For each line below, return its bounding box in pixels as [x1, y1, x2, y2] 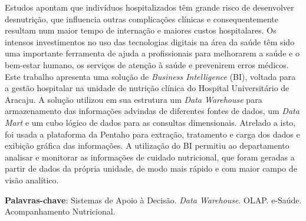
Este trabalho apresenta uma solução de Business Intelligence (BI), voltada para [5, 70, 296, 82]
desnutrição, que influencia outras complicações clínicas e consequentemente [5, 12, 278, 25]
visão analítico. [5, 173, 59, 186]
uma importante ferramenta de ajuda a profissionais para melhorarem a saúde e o [5, 47, 300, 59]
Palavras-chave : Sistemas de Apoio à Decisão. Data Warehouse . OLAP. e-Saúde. [5, 193, 302, 206]
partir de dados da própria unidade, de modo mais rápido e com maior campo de [5, 162, 297, 175]
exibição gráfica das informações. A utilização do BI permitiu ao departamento [5, 139, 289, 152]
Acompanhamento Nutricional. [5, 205, 116, 217]
